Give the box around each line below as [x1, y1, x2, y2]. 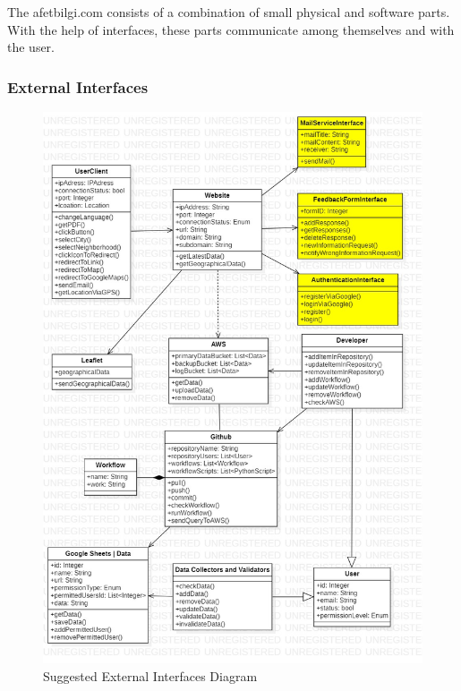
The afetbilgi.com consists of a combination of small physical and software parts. [7, 3, 450, 21]
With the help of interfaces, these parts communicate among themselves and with [7, 20, 455, 38]
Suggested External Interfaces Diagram [43, 666, 258, 685]
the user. [7, 38, 55, 56]
